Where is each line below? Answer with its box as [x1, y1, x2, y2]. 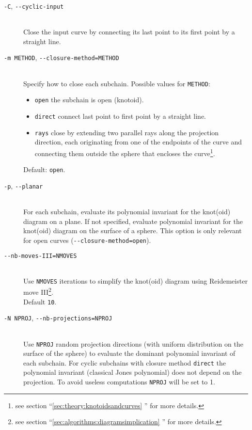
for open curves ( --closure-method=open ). [23, 235, 151, 245]
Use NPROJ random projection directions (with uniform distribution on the [23, 338, 243, 349]
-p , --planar [4, 180, 43, 191]
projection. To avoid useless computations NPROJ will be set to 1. [23, 377, 215, 387]
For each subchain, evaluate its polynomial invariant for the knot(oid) [23, 207, 231, 217]
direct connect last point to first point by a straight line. [34, 111, 206, 121]
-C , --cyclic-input [4, 1, 64, 11]
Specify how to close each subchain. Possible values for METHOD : [23, 78, 210, 88]
